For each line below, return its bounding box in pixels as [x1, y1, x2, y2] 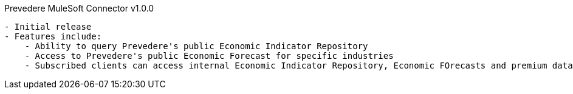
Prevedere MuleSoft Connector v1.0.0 [4, 3, 154, 13]
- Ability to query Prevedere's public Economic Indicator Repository [24, 41, 368, 51]
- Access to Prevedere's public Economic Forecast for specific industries [24, 51, 394, 61]
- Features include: [4, 32, 102, 41]
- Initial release [4, 22, 92, 32]
